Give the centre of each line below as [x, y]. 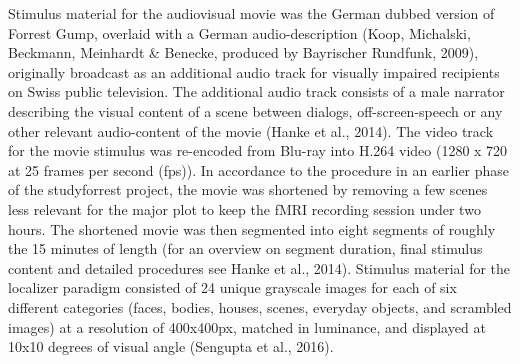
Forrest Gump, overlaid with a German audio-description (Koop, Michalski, [239, 32]
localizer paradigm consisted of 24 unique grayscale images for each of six [232, 287]
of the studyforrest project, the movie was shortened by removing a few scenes [248, 189]
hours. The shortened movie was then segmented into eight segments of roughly [252, 228]
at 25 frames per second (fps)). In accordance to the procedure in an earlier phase [259, 169]
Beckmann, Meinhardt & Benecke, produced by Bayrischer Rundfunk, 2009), [243, 52]
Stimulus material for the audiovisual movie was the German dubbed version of [251, 13]
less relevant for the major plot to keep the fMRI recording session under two [244, 208]
